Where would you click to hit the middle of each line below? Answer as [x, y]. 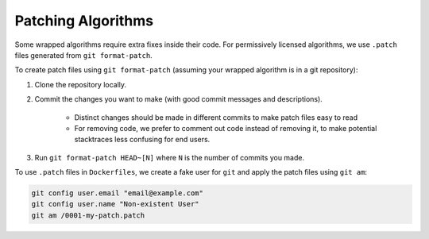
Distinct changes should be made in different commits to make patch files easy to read [216, 117]
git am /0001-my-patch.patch [88, 215]
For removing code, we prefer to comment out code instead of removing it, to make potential [226, 128]
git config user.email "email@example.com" [118, 193]
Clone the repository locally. [81, 84]
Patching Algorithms [84, 21]
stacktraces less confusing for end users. [142, 140]
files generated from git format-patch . [83, 55]
